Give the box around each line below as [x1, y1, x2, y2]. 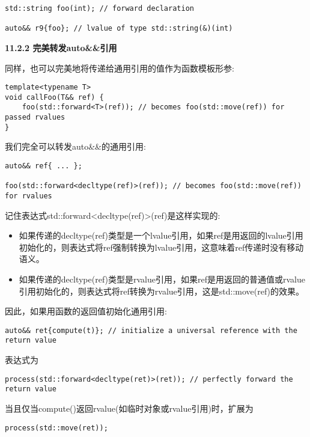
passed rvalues [5, 113, 65, 122]
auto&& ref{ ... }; [5, 162, 82, 171]
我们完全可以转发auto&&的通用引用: [5, 140, 146, 153]
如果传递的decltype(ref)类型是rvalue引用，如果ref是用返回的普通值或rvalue [19, 273, 305, 286]
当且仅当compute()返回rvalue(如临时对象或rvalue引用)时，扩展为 [5, 402, 254, 415]
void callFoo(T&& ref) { [5, 93, 104, 102]
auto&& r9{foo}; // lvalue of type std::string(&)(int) [5, 24, 233, 33]
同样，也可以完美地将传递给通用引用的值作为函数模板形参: [5, 61, 234, 74]
